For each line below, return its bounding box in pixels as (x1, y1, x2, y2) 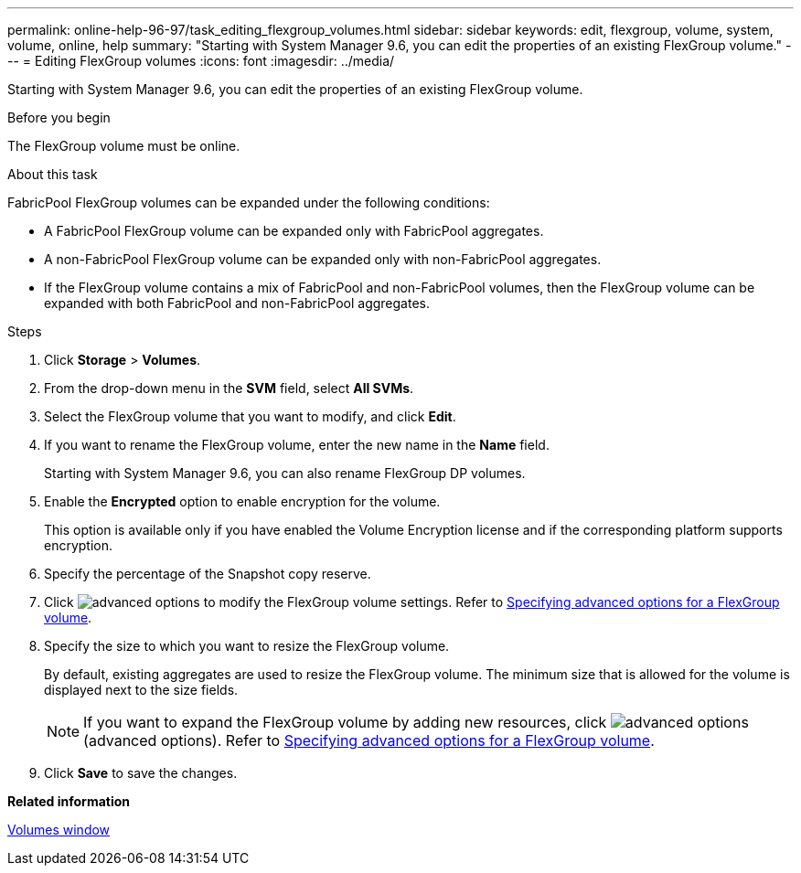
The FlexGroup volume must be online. (7, 138, 240, 154)
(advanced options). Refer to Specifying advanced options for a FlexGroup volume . (83, 731, 655, 750)
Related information (7, 793, 131, 809)
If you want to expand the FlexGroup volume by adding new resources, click (83, 713, 607, 731)
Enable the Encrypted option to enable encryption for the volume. (44, 494, 441, 509)
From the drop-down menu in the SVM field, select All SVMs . (44, 380, 414, 396)
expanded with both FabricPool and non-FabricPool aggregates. (44, 295, 430, 311)
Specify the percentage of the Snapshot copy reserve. (44, 566, 371, 581)
